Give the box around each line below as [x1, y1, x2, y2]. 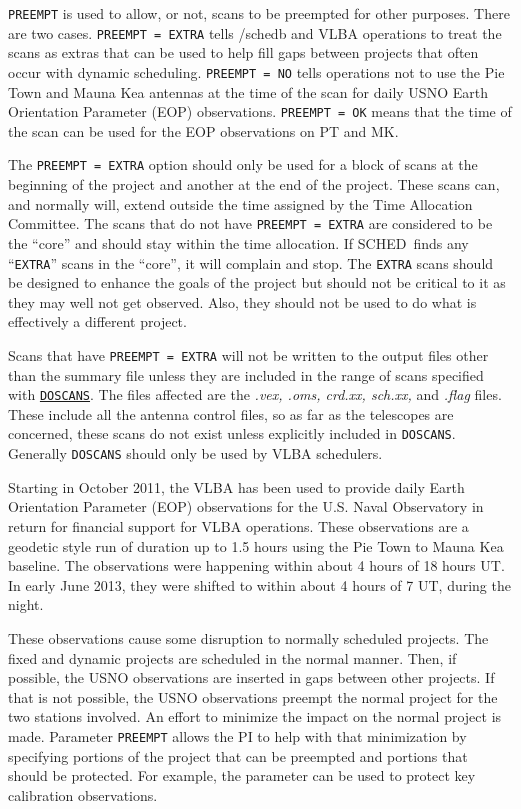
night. [8, 594, 44, 615]
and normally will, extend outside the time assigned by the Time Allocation [8, 193, 473, 214]
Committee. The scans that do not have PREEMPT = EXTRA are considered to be [8, 213, 493, 234]
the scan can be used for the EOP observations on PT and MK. [8, 120, 399, 141]
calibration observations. [8, 784, 158, 805]
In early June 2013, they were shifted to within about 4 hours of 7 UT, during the [8, 574, 511, 595]
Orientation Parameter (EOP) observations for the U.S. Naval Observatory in [8, 496, 484, 517]
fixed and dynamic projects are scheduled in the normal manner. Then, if [8, 647, 457, 668]
